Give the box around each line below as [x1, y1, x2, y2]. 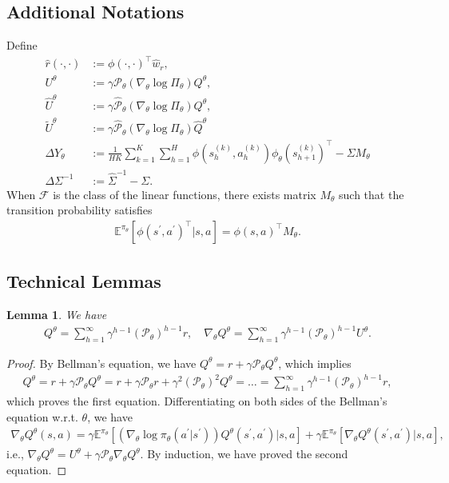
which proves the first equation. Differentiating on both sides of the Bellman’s [6, 392, 387, 409]
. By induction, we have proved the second [140, 445, 348, 462]
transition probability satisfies [6, 202, 153, 218]
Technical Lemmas [6, 269, 161, 293]
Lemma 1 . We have [6, 306, 107, 323]
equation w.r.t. [6, 408, 78, 425]
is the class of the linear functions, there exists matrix [53, 186, 316, 202]
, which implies [278, 354, 352, 371]
